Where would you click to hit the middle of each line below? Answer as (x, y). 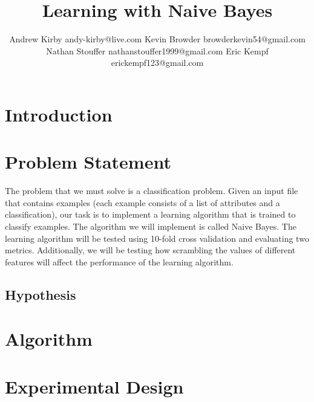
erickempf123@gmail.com (157, 63)
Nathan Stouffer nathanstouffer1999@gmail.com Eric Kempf (157, 50)
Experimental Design (94, 386)
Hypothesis (41, 294)
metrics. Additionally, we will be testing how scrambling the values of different (150, 250)
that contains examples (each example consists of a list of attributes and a (142, 202)
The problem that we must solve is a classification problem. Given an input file (152, 191)
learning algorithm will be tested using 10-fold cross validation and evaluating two (157, 238)
